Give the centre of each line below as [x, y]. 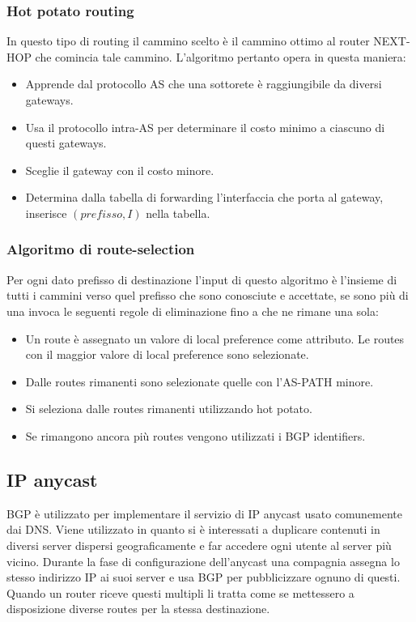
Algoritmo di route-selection [101, 249]
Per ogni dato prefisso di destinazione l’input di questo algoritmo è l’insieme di [202, 279]
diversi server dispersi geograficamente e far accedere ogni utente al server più [199, 545]
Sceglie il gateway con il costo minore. [120, 170]
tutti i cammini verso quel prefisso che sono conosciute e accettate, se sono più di [208, 295]
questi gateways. [66, 143]
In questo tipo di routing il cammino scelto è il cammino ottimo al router [188, 41]
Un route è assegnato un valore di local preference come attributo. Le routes [215, 338]
